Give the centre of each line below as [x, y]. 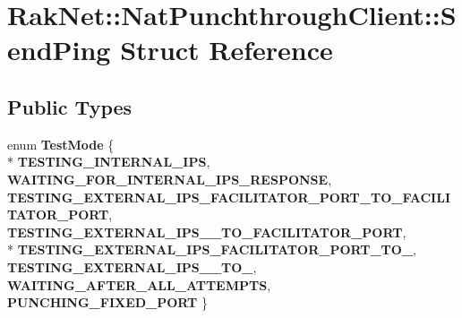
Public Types [70, 106]
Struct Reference [227, 50]
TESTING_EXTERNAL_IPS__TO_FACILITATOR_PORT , [207, 232]
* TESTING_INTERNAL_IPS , [109, 162]
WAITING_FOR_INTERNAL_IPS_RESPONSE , [170, 179]
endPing [59, 50]
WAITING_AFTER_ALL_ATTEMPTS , [139, 284]
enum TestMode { [61, 144]
